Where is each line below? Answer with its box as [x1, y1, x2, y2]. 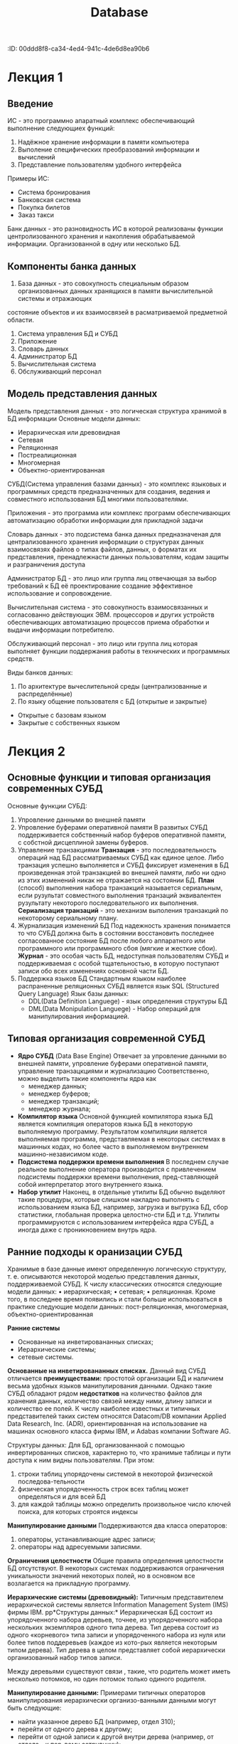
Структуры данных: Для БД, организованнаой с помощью [7, 1441, 185, 1449]
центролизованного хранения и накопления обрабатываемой [7, 232, 195, 241]
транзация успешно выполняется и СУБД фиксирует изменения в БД [17, 860, 229, 869]
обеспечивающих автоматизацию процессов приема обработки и [7, 618, 210, 626]
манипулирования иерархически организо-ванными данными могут [7, 1696, 217, 1705]
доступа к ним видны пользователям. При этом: [7, 1456, 155, 1464]
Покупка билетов [17, 204, 71, 212]
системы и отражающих [17, 295, 92, 302]
